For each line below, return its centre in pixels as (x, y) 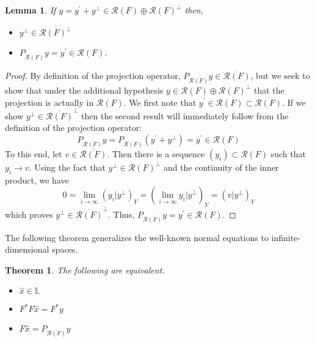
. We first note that (160, 102)
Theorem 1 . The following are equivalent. (85, 270)
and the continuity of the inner (221, 167)
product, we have (37, 180)
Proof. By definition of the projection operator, (93, 76)
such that (288, 153)
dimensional (27, 249)
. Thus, (121, 214)
